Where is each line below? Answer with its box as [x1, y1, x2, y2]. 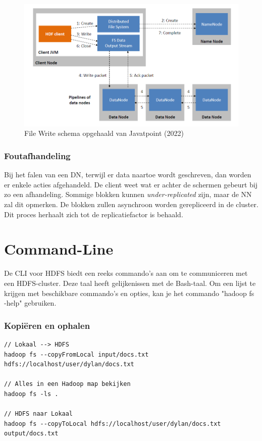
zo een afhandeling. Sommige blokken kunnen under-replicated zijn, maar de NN [4, 189, 252, 200]
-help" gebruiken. [4, 298, 57, 308]
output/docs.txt [4, 430, 59, 437]
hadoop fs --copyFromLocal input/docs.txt [4, 351, 149, 358]
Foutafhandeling [4, 149, 71, 162]
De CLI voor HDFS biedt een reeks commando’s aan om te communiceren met [4, 268, 248, 278]
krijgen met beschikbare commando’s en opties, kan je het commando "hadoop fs [4, 287, 254, 298]
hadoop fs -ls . [4, 390, 59, 398]
